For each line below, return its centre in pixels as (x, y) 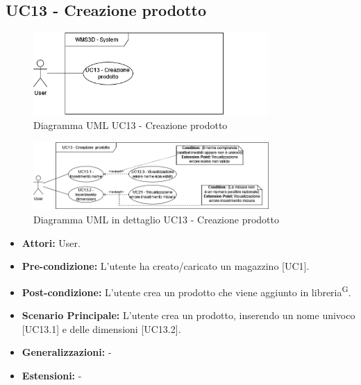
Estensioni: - (52, 375)
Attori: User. (51, 242)
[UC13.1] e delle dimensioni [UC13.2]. (101, 328)
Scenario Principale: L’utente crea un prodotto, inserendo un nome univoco (188, 315)
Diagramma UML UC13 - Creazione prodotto (131, 125)
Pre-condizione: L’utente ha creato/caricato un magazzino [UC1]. (166, 266)
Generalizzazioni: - (67, 352)
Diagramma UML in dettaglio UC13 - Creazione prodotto (157, 220)
